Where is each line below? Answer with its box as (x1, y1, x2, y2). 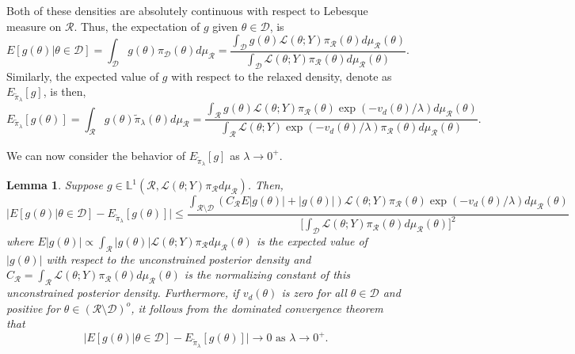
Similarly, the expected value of (6, 67, 159, 84)
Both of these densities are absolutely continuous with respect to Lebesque (6, 2, 368, 18)
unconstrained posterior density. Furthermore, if (6, 284, 239, 301)
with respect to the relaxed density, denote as (171, 67, 392, 84)
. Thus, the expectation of (74, 17, 200, 34)
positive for (6, 299, 60, 316)
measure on (6, 17, 62, 34)
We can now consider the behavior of (6, 147, 186, 163)
